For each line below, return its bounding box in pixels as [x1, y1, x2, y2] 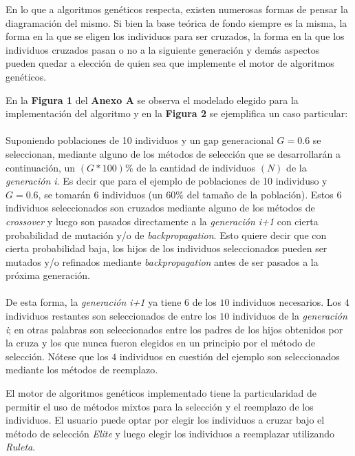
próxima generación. [6, 268, 90, 282]
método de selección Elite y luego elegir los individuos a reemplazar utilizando [6, 426, 334, 440]
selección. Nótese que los [6, 349, 109, 363]
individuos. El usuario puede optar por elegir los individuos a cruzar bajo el [6, 413, 325, 427]
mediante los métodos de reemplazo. [6, 362, 158, 377]
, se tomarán [38, 187, 91, 201]
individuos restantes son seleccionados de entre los [6, 309, 217, 323]
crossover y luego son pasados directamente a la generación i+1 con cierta [6, 214, 319, 228]
